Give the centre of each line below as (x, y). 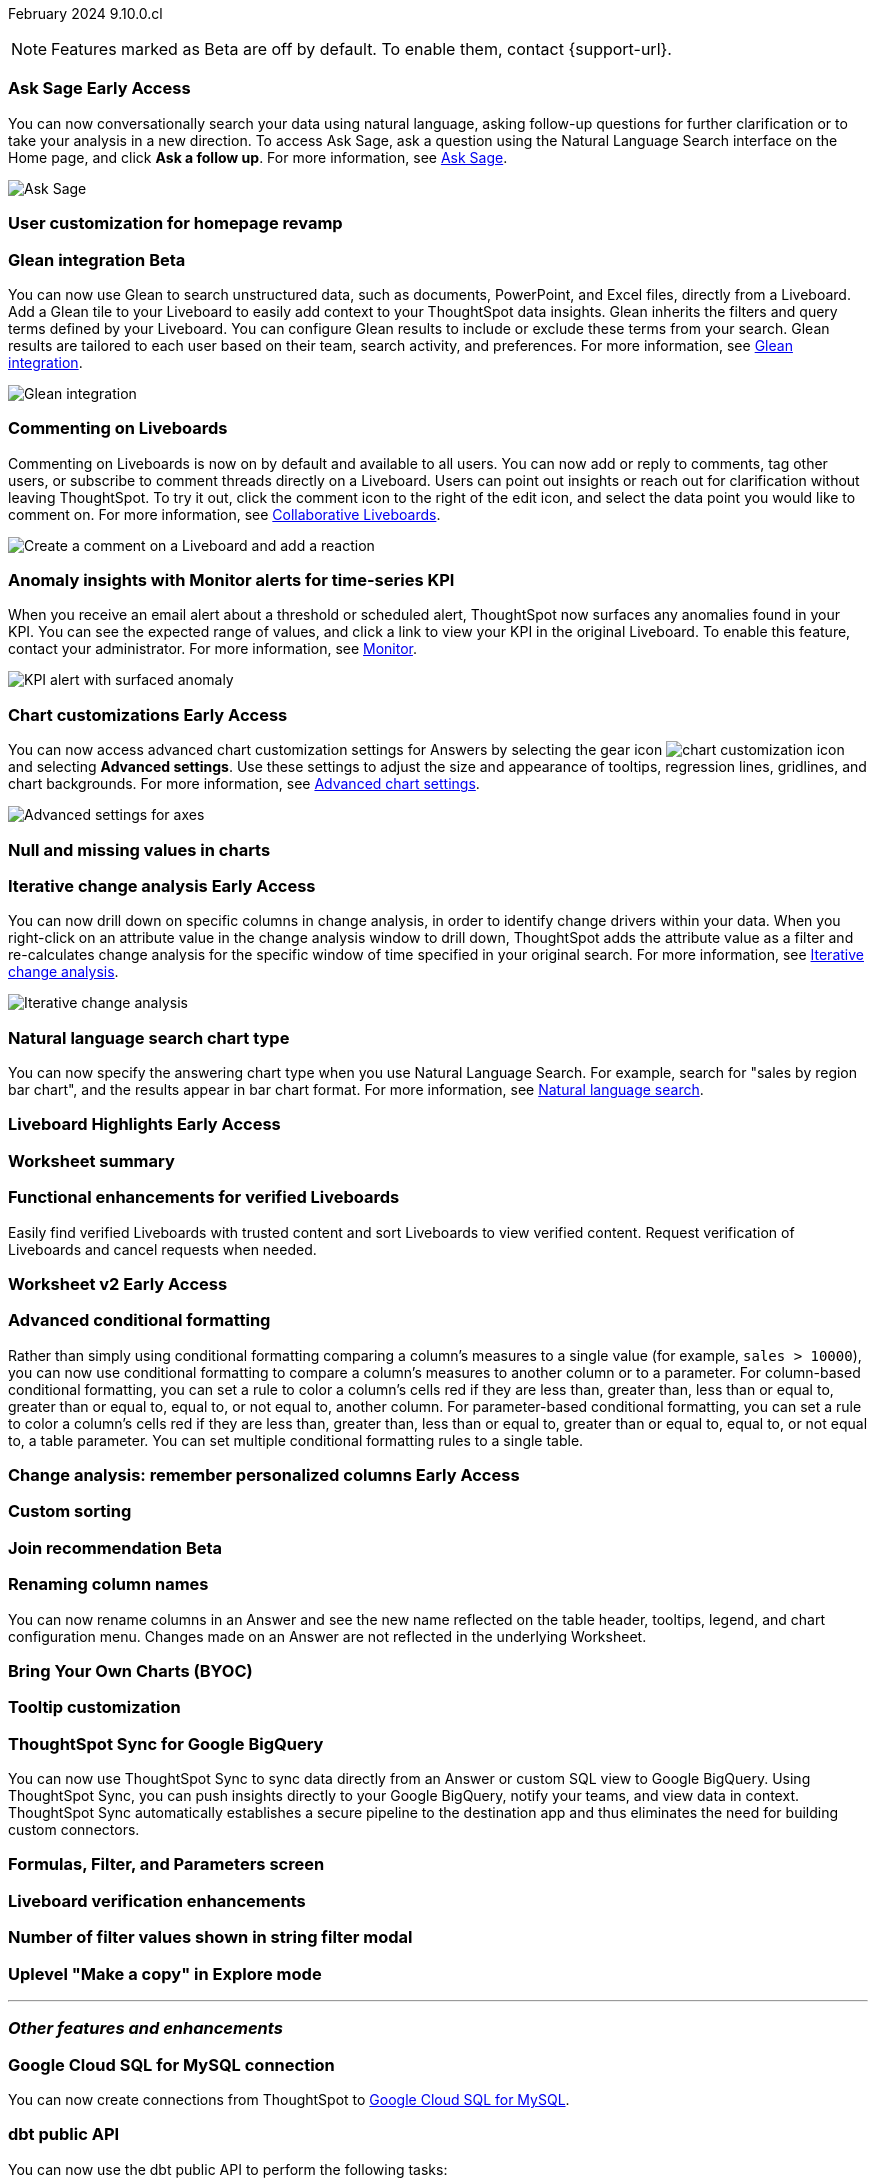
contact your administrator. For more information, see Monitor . (213, 649)
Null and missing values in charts (139, 849)
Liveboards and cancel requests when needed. (162, 1249)
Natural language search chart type (149, 1037)
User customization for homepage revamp (175, 223)
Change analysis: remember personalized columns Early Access (264, 1475)
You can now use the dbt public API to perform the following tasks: (228, 2169)
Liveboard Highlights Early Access (144, 1124)
